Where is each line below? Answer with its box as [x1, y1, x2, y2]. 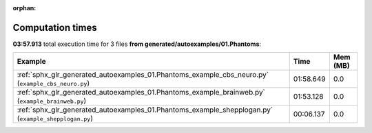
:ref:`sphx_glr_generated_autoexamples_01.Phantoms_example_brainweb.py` [17, 88, 265, 97]
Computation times [12, 21, 97, 34]
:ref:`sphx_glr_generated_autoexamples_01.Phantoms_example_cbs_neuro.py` [17, 70, 269, 80]
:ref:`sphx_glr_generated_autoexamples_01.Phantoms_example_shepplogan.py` [17, 105, 273, 114]
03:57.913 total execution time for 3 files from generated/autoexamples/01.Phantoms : [12, 40, 262, 48]
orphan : [12, 4, 37, 12]
